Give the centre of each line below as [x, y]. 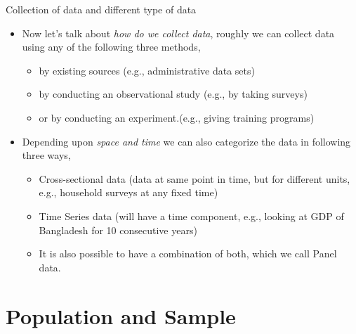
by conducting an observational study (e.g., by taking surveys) [173, 94]
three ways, [46, 155]
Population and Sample [121, 315]
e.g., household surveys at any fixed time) [128, 192]
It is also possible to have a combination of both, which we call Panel [188, 253]
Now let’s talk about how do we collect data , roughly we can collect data [178, 33]
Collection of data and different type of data [101, 9]
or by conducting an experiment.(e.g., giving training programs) [177, 117]
